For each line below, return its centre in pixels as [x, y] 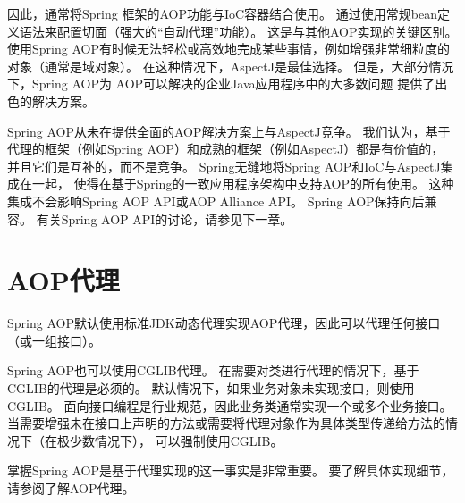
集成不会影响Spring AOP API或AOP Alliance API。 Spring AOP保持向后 [216, 201]
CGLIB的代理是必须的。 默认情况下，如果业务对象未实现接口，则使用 [211, 388]
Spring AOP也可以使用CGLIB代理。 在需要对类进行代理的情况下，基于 [213, 370]
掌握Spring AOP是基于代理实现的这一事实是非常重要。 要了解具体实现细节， [231, 470]
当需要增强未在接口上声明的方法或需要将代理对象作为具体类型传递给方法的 [226, 423]
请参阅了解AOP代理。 [71, 488]
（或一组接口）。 [54, 340]
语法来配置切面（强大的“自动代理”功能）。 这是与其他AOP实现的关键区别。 [238, 31]
